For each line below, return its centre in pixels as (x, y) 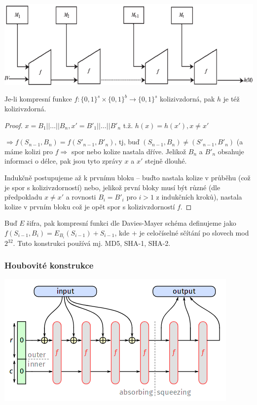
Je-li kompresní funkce (38, 99)
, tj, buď (127, 142)
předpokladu (23, 197)
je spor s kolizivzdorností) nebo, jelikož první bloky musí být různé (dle (112, 187)
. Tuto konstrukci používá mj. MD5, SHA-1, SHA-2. (92, 243)
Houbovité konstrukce (49, 265)
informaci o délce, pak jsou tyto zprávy (63, 161)
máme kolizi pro (29, 151)
